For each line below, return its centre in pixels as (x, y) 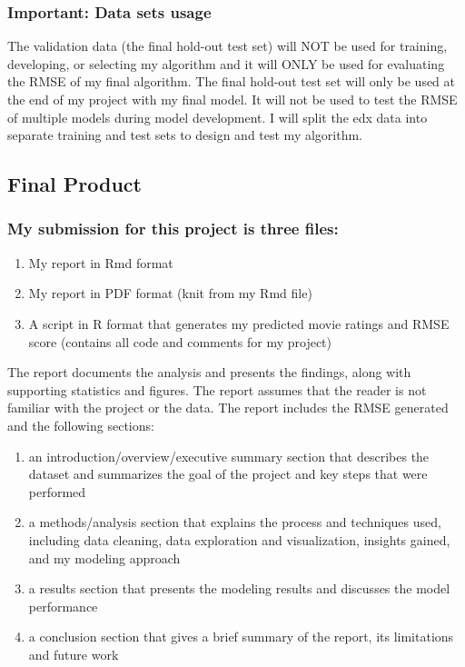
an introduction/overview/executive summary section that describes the (229, 456)
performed (57, 491)
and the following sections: (81, 425)
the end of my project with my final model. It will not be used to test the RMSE (232, 99)
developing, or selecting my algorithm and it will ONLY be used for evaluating (226, 63)
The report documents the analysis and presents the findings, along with (209, 372)
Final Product (74, 184)
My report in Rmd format (101, 262)
